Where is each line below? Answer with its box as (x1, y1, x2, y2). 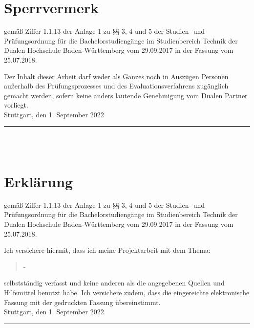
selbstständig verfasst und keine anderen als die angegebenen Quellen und (4, 278, 225, 288)
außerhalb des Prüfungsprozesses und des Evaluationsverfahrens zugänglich (4, 81, 229, 91)
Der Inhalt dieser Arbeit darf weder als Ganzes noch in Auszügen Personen (4, 71, 229, 81)
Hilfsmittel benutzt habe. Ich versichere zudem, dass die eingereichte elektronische (4, 287, 250, 297)
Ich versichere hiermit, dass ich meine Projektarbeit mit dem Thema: (4, 245, 211, 255)
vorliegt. (4, 100, 28, 110)
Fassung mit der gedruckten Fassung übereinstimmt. (4, 297, 161, 307)
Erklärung (4, 171, 73, 191)
